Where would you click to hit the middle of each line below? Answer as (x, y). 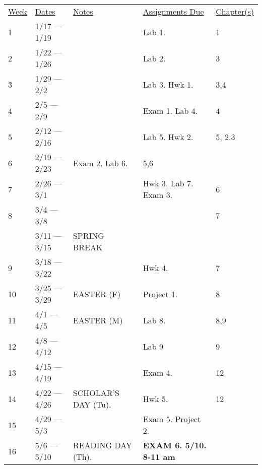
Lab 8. (154, 320)
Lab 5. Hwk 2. (168, 137)
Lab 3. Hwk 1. (168, 84)
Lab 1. (154, 32)
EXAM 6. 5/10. (175, 445)
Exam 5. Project (172, 419)
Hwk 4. (155, 267)
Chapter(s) (235, 11)
